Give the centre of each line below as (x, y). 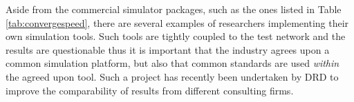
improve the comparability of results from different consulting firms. (150, 90)
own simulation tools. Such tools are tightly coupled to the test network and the (176, 36)
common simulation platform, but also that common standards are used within (173, 63)
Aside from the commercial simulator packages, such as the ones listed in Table (174, 9)
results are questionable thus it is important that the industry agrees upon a (168, 49)
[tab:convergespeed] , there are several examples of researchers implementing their (177, 22)
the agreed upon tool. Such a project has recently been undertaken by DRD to (172, 76)
